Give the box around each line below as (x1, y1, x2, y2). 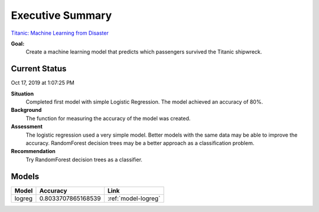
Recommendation (11, 148, 56, 155)
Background (11, 107, 42, 114)
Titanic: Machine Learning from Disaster (11, 29, 109, 37)
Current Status (11, 64, 67, 74)
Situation (11, 90, 34, 97)
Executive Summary (11, 9, 112, 22)
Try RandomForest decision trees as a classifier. (25, 156, 143, 163)
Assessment (11, 123, 43, 130)
